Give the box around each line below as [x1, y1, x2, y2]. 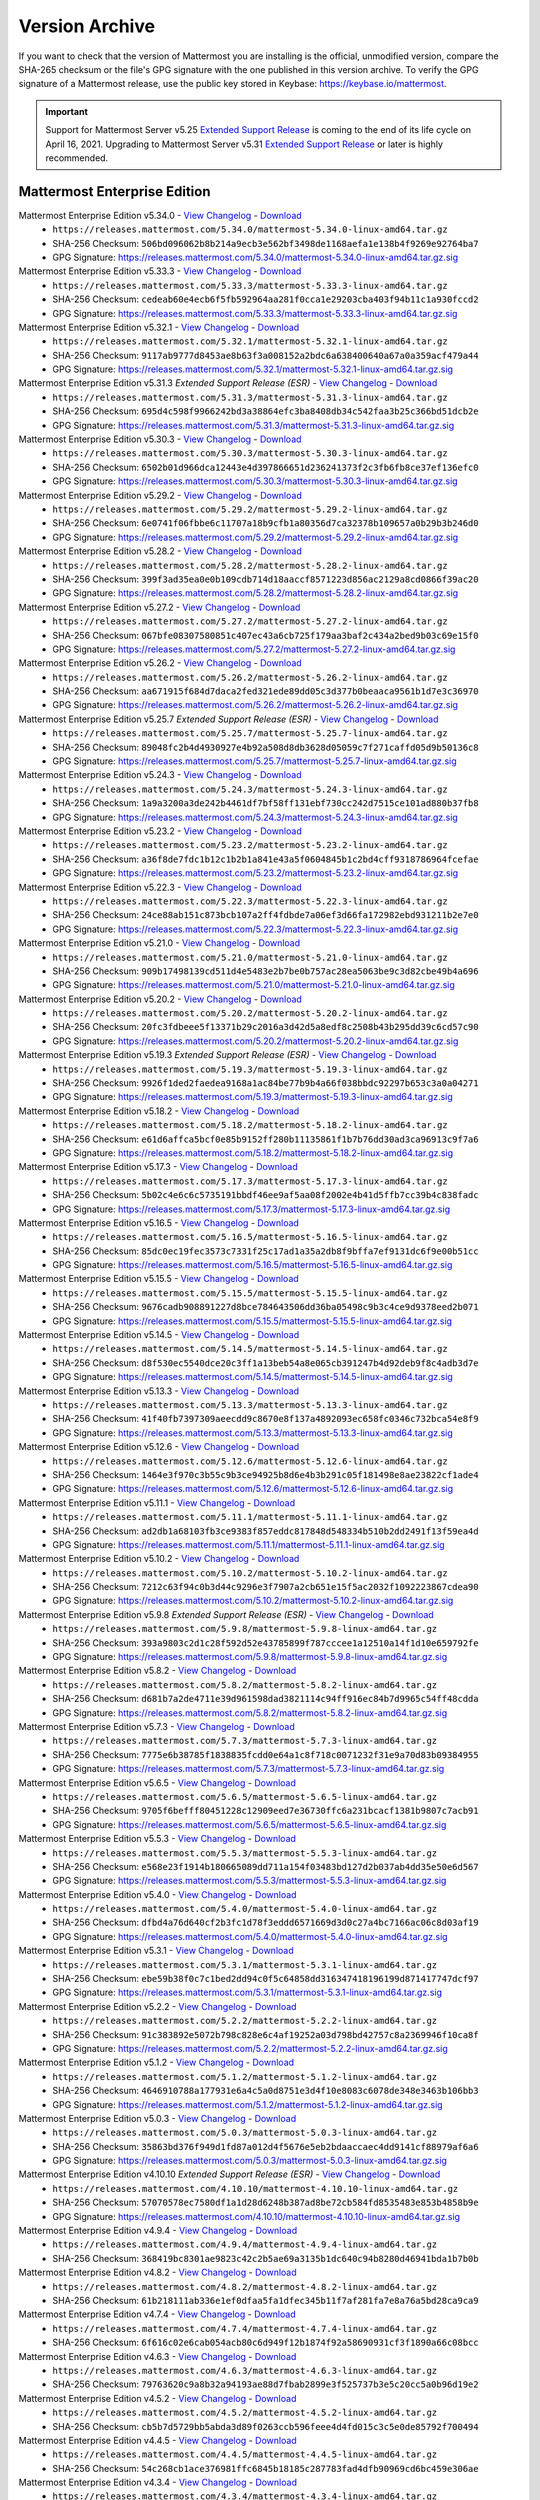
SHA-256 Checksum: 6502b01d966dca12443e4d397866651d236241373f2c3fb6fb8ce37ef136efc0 [52, 461, 479, 473]
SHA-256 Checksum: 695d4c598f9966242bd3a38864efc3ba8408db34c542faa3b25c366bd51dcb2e [52, 405, 479, 417]
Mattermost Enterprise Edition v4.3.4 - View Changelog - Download [18, 2476, 297, 2489]
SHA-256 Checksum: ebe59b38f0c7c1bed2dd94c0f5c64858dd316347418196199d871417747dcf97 [52, 1973, 479, 1985]
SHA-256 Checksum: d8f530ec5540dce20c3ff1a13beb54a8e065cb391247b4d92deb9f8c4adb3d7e [52, 1356, 479, 1369]
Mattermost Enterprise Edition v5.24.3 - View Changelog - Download [18, 769, 302, 781]
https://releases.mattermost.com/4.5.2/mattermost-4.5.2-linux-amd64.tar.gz [52, 2407, 438, 2419]
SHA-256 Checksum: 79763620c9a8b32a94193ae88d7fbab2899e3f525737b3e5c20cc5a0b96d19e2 [52, 2378, 479, 2390]
